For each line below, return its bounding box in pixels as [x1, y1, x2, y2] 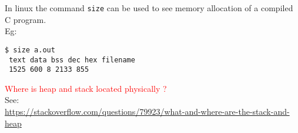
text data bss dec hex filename [9, 55, 135, 64]
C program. [5, 13, 46, 25]
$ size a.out [5, 45, 55, 54]
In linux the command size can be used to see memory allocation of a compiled [5, 2, 293, 14]
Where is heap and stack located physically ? [5, 82, 167, 94]
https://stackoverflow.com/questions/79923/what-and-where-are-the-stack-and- [5, 105, 290, 117]
